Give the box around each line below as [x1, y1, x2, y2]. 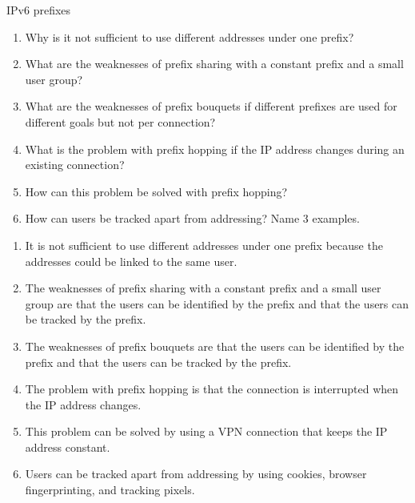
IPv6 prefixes [6, 2, 71, 18]
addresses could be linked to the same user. [25, 252, 237, 269]
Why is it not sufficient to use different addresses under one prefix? [25, 28, 354, 45]
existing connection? [25, 156, 125, 173]
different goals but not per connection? [25, 113, 216, 130]
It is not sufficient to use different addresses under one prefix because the [25, 236, 383, 253]
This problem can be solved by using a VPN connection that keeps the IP [25, 423, 388, 440]
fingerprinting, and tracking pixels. [25, 481, 195, 498]
